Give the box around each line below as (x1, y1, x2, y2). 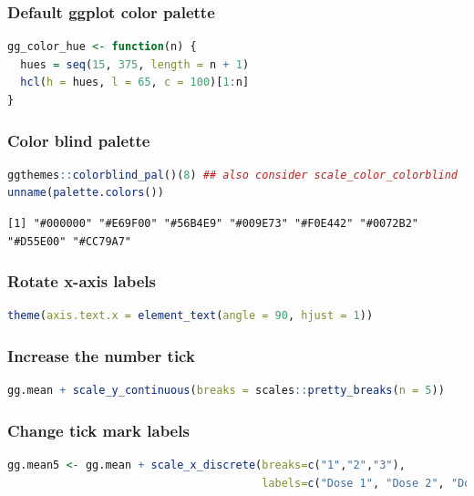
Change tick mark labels (7, 418, 190, 441)
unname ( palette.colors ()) (7, 186, 164, 200)
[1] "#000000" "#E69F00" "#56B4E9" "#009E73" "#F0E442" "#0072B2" (7, 217, 419, 230)
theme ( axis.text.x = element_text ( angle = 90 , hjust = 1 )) (7, 309, 374, 323)
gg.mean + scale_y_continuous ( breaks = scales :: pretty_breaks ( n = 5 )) (7, 384, 445, 398)
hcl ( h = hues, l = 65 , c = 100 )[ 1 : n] (20, 76, 250, 89)
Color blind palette (7, 129, 150, 151)
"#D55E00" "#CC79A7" (7, 234, 132, 248)
